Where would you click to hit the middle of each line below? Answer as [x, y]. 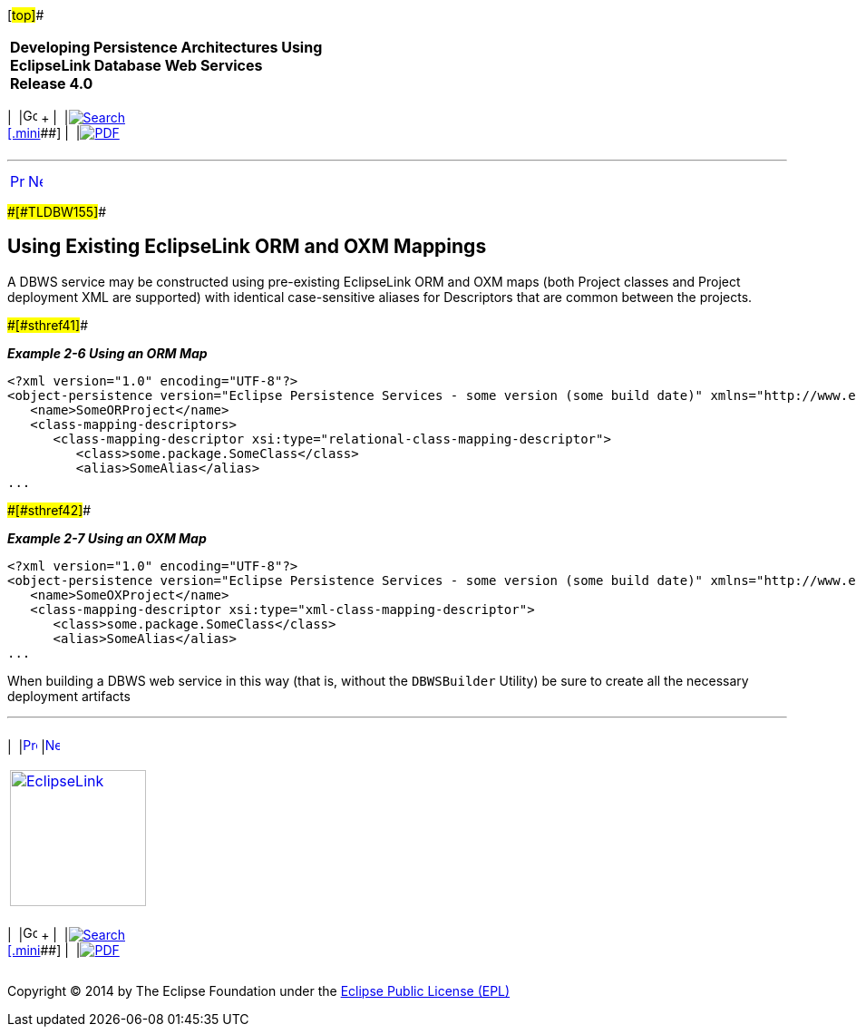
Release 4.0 [52, 83]
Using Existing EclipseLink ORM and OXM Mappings [247, 247]
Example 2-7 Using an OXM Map [107, 538]
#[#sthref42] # [49, 510]
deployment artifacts [69, 696]
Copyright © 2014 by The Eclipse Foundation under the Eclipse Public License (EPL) [259, 990]
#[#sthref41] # [48, 325]
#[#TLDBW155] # [57, 212]
